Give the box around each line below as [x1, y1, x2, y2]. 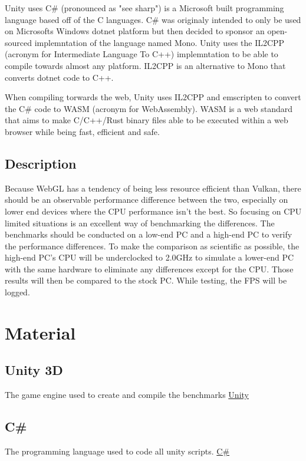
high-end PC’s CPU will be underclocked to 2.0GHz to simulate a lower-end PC [5, 251, 294, 264]
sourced [5, 36, 32, 48]
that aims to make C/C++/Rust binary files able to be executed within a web [5, 114, 288, 126]
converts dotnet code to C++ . [5, 71, 114, 83]
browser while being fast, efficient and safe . [5, 125, 160, 137]
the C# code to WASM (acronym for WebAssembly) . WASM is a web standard [5, 102, 293, 114]
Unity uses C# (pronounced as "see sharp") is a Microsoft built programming [5, 2, 284, 14]
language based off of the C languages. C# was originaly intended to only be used [5, 13, 301, 25]
